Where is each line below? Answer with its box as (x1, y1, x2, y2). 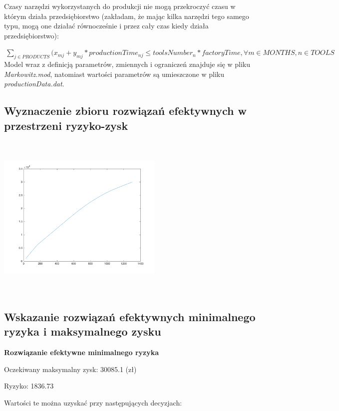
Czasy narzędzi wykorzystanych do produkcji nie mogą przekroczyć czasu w (4, 1, 236, 11)
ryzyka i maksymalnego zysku (4, 324, 161, 339)
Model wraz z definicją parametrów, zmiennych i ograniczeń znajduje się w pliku (4, 59, 250, 69)
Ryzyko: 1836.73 (4, 381, 54, 391)
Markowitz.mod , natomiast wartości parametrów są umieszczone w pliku (4, 68, 224, 79)
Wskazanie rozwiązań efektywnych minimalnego (4, 309, 256, 324)
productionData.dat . (4, 78, 64, 89)
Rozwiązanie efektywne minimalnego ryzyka (4, 347, 159, 358)
